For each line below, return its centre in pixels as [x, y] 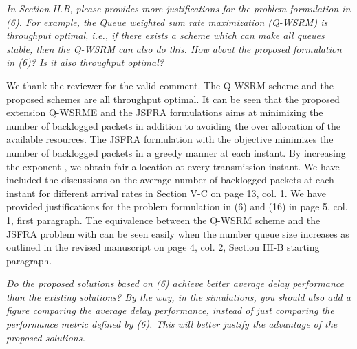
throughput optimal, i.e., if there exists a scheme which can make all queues [165, 35]
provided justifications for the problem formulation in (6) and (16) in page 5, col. [177, 206]
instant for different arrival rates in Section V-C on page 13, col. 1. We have [166, 193]
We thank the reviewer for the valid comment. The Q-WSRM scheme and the [170, 85]
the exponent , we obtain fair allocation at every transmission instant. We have [173, 166]
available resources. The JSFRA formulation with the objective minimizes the [170, 139]
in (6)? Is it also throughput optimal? [85, 62]
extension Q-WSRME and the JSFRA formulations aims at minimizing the [165, 112]
